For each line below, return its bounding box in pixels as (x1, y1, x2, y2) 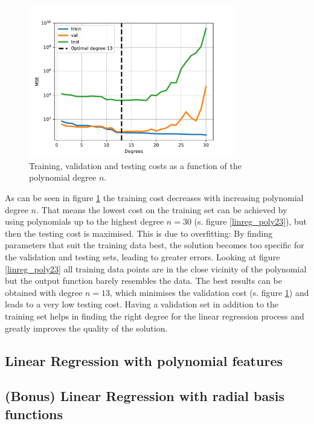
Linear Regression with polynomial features (5, 351, 283, 370)
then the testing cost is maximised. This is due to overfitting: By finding (5, 226, 273, 239)
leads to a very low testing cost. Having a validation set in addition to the (5, 298, 278, 310)
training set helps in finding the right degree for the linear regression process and (5, 309, 304, 322)
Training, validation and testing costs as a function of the (29, 159, 242, 172)
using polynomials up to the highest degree (5, 215, 164, 228)
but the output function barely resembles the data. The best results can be (5, 274, 283, 287)
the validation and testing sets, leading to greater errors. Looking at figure (5, 251, 280, 263)
